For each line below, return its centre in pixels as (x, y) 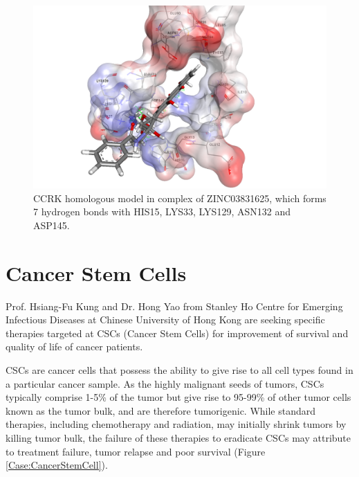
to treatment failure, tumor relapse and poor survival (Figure (136, 451)
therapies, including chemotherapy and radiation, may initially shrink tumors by (176, 424)
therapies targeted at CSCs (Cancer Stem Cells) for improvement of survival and (177, 333)
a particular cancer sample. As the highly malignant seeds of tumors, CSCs (165, 383)
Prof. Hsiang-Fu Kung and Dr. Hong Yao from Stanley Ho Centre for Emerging (174, 306)
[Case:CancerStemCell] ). (57, 465)
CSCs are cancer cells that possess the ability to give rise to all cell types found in (179, 370)
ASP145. (52, 225)
